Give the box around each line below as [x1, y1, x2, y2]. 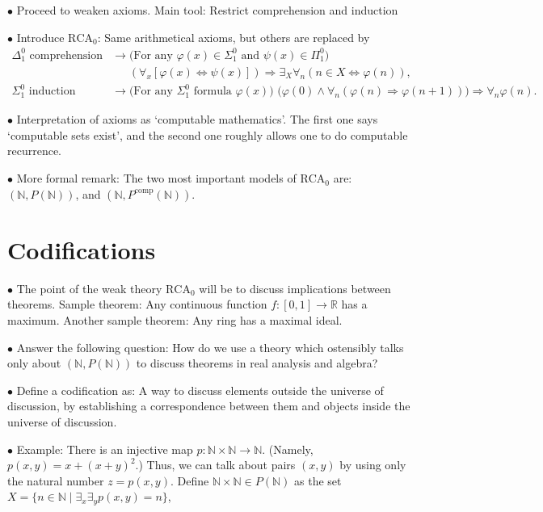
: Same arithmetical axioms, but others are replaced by [97, 28, 370, 45]
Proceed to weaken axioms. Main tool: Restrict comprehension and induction [16, 2, 398, 18]
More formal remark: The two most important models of [16, 170, 297, 187]
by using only [339, 456, 406, 473]
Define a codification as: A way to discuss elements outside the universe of [16, 381, 384, 398]
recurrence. [7, 142, 62, 159]
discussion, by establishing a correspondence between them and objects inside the [7, 397, 410, 414]
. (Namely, [262, 440, 314, 457]
